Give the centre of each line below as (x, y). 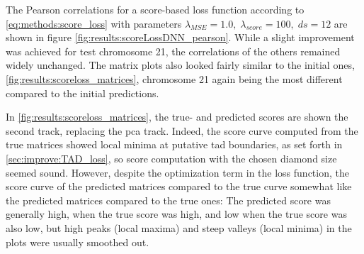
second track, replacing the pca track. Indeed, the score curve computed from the (182, 130)
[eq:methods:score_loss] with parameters (94, 23)
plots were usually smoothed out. (78, 242)
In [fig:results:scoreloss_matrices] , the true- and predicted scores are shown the (177, 117)
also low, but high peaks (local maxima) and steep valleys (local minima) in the (179, 227)
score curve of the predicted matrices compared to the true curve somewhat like (179, 186)
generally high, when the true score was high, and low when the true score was (176, 214)
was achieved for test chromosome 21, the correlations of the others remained (173, 51)
